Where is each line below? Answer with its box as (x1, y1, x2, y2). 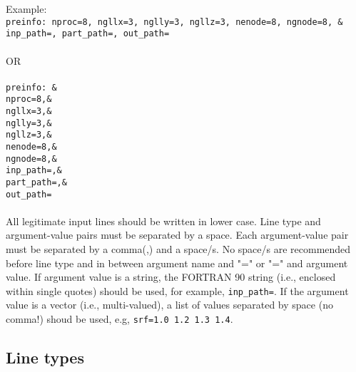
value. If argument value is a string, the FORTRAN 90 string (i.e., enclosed (6, 269, 336, 284)
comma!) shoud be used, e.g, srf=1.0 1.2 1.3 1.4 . (6, 311, 233, 326)
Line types (6, 346, 84, 368)
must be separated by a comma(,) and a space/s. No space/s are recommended (6, 242, 351, 257)
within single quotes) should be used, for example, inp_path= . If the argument (6, 283, 349, 298)
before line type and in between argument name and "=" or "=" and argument (6, 255, 348, 270)
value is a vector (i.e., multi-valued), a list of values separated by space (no (6, 297, 333, 312)
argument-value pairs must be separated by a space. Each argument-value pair (6, 227, 349, 242)
